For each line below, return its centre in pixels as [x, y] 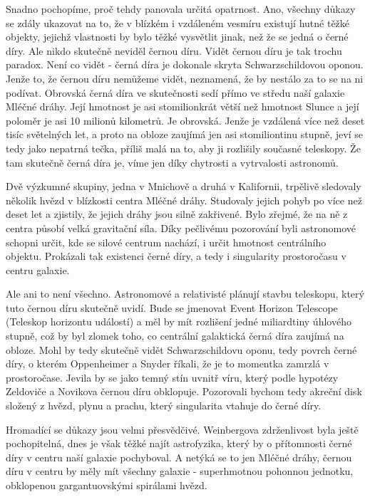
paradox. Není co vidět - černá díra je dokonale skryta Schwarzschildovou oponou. [185, 64]
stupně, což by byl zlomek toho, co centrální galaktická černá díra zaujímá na [175, 336]
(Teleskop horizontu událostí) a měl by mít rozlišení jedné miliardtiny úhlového [179, 321]
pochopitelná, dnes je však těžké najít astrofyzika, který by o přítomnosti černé [179, 443]
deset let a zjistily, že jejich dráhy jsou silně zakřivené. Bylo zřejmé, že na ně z [177, 214]
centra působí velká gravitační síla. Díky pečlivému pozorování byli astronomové [181, 227]
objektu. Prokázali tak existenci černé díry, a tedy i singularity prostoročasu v [176, 256]
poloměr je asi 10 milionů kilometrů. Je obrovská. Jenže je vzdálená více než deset [185, 120]
